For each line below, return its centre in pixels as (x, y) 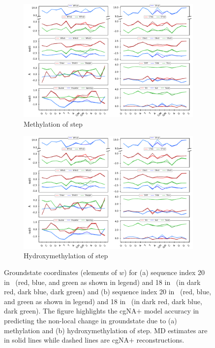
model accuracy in (171, 311)
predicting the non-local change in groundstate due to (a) (91, 320)
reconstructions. (160, 340)
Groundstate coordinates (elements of (61, 272)
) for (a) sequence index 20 (164, 272)
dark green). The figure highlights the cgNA (70, 311)
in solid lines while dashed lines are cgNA (66, 340)
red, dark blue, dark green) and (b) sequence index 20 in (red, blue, (108, 292)
